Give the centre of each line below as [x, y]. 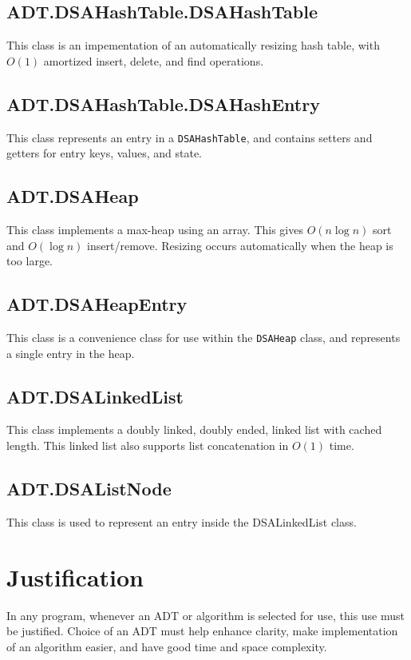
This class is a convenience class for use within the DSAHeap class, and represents [204, 338]
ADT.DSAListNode [89, 489]
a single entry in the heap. [71, 353]
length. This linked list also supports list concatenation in [148, 445]
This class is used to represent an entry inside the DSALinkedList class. [182, 521]
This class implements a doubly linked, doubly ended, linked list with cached [194, 429]
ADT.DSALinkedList [95, 396]
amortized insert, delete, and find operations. [154, 60]
